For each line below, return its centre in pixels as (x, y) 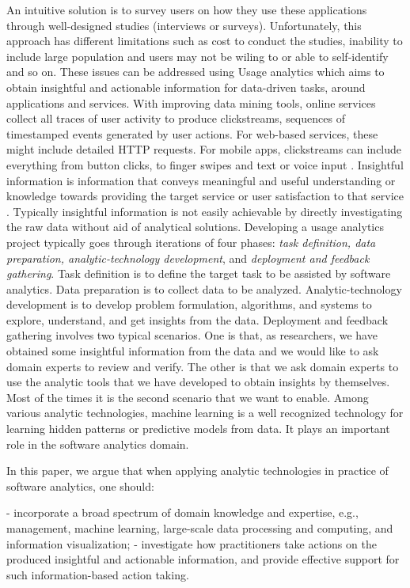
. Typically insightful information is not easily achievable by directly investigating (205, 211)
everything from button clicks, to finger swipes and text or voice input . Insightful (205, 164)
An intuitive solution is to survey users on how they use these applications (187, 9)
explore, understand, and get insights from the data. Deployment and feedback (197, 319)
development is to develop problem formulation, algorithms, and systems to (189, 304)
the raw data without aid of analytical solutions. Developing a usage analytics (195, 227)
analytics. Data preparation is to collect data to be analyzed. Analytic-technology (204, 288)
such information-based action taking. (98, 574)
